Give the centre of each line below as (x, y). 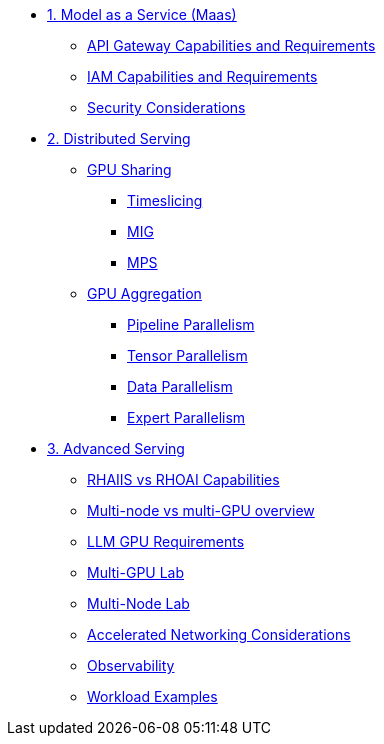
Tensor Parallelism (187, 355)
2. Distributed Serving (119, 138)
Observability (131, 665)
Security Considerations (166, 107)
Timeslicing (165, 200)
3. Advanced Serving (116, 448)
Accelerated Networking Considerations (219, 634)
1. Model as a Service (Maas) (142, 14)
